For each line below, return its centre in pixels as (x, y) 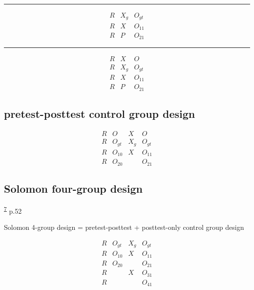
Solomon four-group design (73, 189)
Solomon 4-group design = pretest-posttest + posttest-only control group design (124, 227)
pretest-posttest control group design (100, 114)
